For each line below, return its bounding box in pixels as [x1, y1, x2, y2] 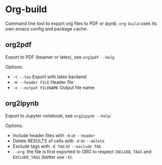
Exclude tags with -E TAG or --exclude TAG [12, 143, 102, 149]
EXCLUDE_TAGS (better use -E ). [12, 154, 74, 160]
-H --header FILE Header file [12, 79, 74, 85]
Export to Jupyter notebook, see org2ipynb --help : [5, 113, 112, 119]
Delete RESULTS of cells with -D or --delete [12, 138, 105, 144]
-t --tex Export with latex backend [12, 74, 87, 80]
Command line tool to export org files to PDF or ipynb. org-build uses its [5, 20, 157, 26]
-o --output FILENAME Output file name [12, 84, 95, 90]
